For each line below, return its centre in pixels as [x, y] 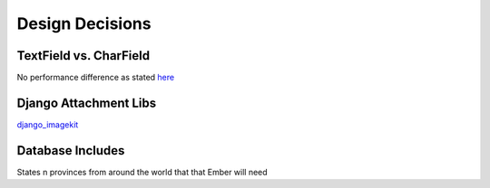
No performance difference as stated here [96, 78]
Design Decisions [84, 23]
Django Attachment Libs [87, 103]
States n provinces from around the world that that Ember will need [142, 172]
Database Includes [71, 150]
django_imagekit [48, 124]
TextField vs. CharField [83, 56]
